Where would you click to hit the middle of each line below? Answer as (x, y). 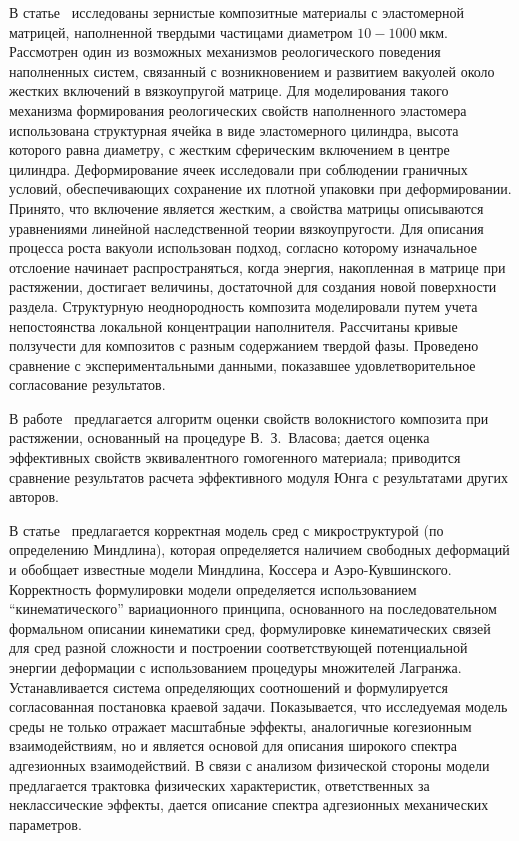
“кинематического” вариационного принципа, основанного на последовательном (253, 608)
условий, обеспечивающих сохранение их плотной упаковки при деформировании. (260, 188)
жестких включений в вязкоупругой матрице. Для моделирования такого (229, 90)
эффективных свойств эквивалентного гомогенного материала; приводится (235, 457)
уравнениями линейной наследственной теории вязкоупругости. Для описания (246, 227)
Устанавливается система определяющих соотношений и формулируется (228, 686)
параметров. (45, 823)
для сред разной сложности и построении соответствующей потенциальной (238, 647)
